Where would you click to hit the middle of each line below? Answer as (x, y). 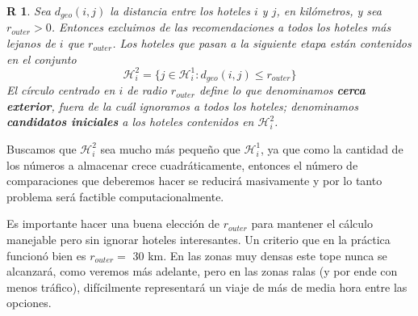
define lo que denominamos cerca (282, 90)
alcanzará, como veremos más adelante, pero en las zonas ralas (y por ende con (202, 271)
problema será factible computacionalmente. (115, 196)
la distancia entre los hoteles (180, 11)
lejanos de (31, 43)
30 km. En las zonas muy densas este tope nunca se (260, 255)
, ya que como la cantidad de (332, 148)
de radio (147, 90)
